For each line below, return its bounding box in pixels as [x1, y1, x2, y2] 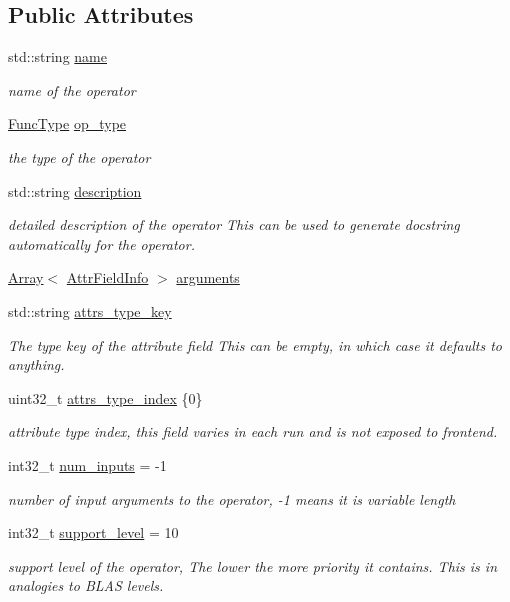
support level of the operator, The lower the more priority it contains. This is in [8, 555, 498, 576]
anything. [8, 354, 65, 375]
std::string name [8, 46, 107, 67]
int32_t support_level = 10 [8, 522, 179, 543]
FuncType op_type [8, 113, 127, 134]
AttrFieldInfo [66, 267, 149, 288]
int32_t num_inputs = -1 [8, 454, 167, 475]
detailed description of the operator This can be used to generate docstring [8, 214, 460, 235]
